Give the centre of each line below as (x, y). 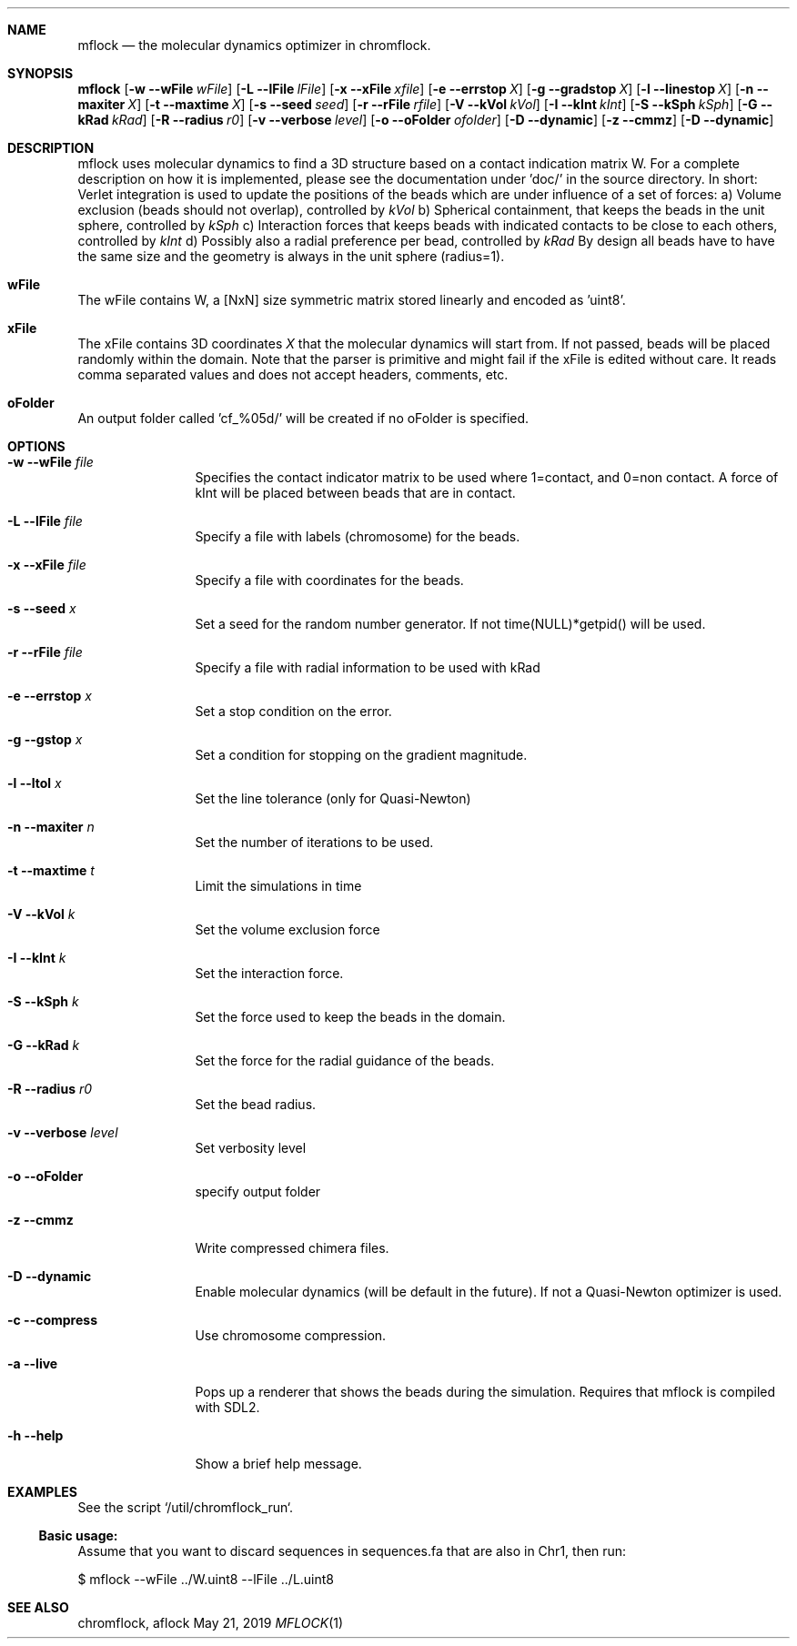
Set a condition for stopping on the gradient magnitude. (361, 755)
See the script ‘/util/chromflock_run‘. (186, 1507)
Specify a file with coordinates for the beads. (329, 580)
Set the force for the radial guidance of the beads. (345, 1060)
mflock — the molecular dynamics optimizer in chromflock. (254, 45)
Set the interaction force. (269, 973)
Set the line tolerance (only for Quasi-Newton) (333, 798)
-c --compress (53, 1320)
